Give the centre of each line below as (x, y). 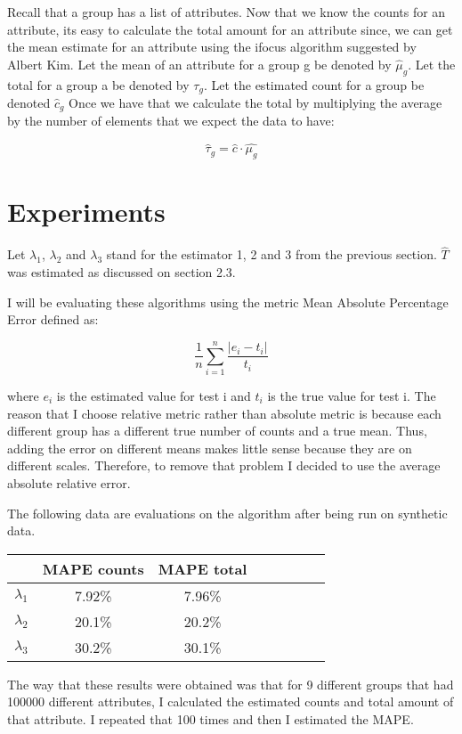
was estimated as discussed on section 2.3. (122, 272)
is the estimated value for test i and (154, 395)
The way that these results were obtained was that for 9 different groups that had (231, 684)
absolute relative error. (69, 482)
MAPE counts (93, 568)
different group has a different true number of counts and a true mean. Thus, (217, 431)
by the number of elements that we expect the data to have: (171, 121)
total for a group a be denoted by (98, 84)
